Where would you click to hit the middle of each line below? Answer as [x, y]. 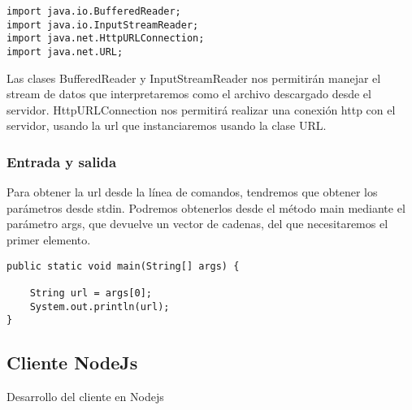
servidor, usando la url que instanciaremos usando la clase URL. [167, 125]
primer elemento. [49, 240]
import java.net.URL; [65, 52]
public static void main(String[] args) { [123, 266]
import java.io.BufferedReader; [94, 11]
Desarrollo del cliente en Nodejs [85, 397]
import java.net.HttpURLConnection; [106, 39]
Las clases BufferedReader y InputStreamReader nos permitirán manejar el [194, 78]
